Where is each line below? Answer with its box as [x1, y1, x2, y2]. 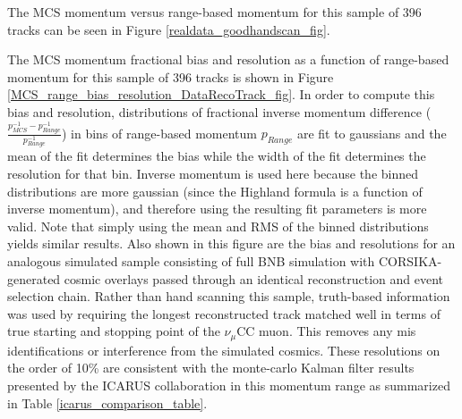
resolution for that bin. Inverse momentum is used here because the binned [7, 164, 419, 183]
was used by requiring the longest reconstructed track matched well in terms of [7, 304, 441, 323]
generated [7, 269, 61, 288]
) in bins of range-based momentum [61, 123, 257, 142]
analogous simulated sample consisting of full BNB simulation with [7, 252, 375, 271]
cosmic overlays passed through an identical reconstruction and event [64, 269, 444, 288]
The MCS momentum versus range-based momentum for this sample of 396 [7, 3, 422, 21]
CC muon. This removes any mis [236, 322, 416, 340]
